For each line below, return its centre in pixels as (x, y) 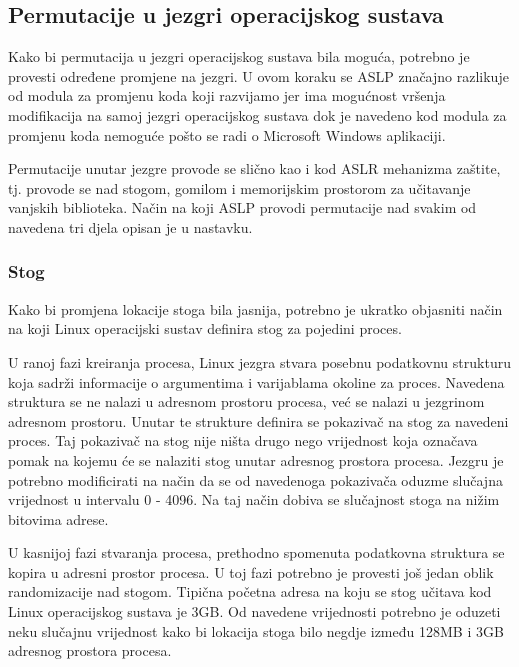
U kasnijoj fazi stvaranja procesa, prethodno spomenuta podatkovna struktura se (256, 552)
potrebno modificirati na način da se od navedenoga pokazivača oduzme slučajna (255, 479)
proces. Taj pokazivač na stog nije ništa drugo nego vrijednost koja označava (243, 440)
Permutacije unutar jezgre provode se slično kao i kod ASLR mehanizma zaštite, (254, 168)
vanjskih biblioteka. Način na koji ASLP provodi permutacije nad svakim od (242, 207)
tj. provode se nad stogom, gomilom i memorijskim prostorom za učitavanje (239, 187)
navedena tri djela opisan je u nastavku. (130, 226)
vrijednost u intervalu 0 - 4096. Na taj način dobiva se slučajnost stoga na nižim (254, 499)
